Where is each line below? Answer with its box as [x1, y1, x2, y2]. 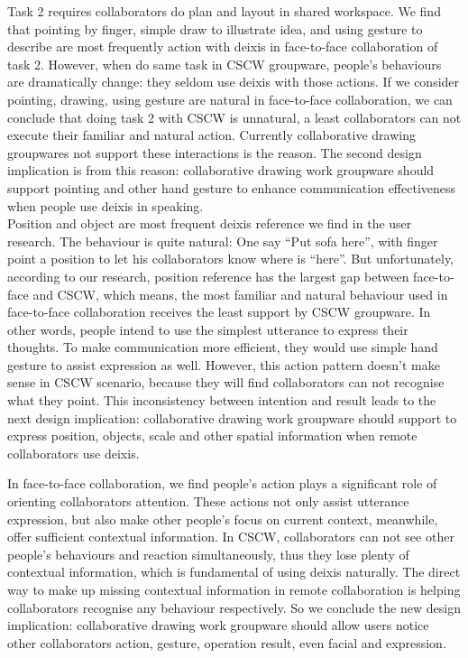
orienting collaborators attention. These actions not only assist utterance [7, 492, 409, 511]
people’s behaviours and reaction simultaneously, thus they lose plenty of [7, 544, 409, 563]
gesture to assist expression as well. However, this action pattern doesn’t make [7, 355, 440, 374]
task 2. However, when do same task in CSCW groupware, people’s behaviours [7, 54, 442, 73]
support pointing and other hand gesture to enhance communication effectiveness [7, 178, 456, 197]
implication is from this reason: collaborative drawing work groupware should [7, 161, 435, 180]
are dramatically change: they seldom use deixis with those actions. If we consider [7, 72, 460, 91]
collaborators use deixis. [7, 443, 140, 462]
